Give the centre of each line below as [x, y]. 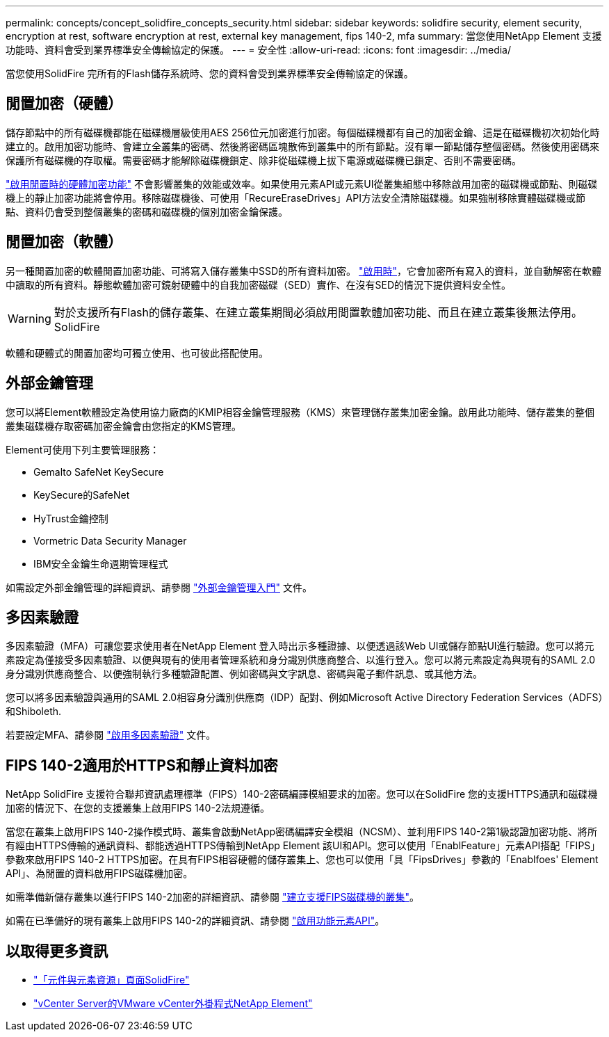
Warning [30, 318]
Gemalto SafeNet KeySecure [99, 472]
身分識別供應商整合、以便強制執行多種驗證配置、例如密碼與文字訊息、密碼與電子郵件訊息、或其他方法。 [244, 674]
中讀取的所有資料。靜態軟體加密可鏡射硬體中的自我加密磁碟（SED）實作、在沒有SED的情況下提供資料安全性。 [258, 284]
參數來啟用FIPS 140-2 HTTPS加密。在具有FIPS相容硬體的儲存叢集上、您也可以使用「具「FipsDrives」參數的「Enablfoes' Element [302, 860]
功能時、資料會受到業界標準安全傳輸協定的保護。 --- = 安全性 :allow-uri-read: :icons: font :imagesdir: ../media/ [259, 50]
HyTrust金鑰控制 [71, 518]
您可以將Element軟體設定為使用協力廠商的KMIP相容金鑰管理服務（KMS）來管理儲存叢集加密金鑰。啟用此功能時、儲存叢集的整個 [300, 412]
